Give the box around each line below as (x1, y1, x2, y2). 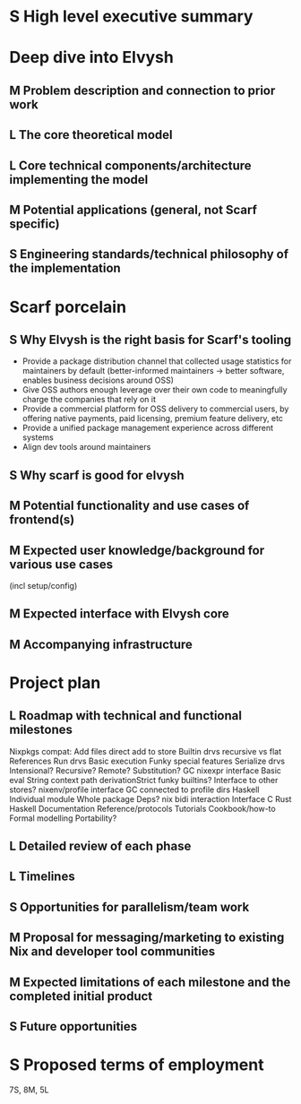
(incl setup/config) (9, 580, 78, 591)
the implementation (9, 261, 121, 276)
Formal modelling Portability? (9, 813, 117, 824)
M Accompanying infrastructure (9, 636, 193, 651)
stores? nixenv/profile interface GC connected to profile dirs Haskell (9, 784, 260, 795)
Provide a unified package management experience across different (21, 423, 273, 434)
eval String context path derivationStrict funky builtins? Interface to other (9, 774, 279, 785)
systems (21, 432, 54, 443)
